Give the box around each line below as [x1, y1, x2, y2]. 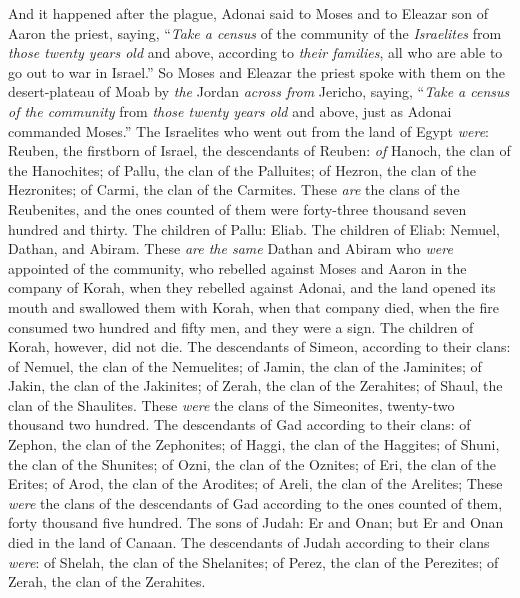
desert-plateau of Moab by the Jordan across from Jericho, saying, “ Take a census [8, 81, 510, 102]
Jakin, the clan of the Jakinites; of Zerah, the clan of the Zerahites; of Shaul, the [8, 375, 503, 396]
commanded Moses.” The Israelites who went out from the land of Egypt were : [8, 120, 489, 141]
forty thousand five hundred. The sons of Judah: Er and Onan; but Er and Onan [8, 512, 504, 533]
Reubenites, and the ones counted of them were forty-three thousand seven [8, 198, 467, 219]
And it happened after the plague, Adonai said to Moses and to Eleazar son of [8, 3, 489, 23]
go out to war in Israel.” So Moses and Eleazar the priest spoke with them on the [8, 61, 505, 82]
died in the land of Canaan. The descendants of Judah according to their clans [8, 532, 490, 553]
